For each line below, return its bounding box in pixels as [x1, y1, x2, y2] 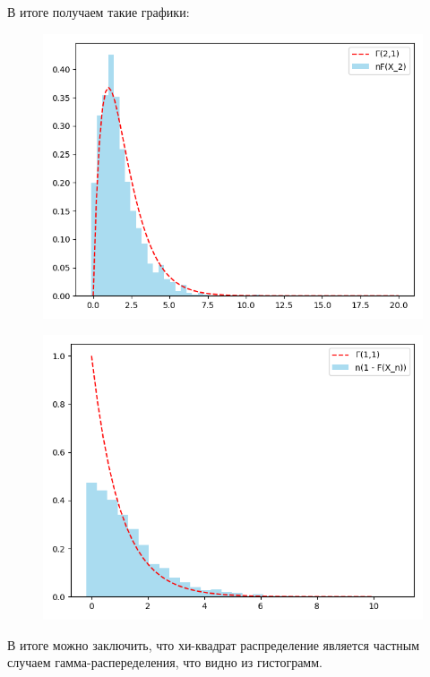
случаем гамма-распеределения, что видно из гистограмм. [7, 653, 322, 672]
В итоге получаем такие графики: [7, 3, 190, 21]
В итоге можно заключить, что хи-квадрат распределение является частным [7, 635, 420, 654]
